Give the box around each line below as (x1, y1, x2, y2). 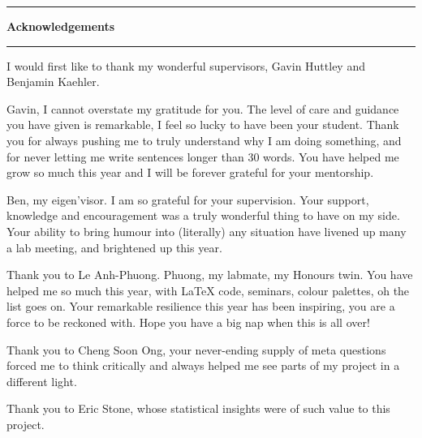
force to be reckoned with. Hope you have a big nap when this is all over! (6, 313, 370, 330)
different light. (6, 372, 77, 389)
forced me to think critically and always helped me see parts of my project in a (6, 357, 400, 374)
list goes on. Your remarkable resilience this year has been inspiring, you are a (6, 298, 395, 315)
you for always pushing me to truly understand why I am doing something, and (6, 131, 402, 148)
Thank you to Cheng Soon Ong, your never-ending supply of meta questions (6, 341, 386, 358)
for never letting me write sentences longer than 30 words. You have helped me (6, 148, 399, 165)
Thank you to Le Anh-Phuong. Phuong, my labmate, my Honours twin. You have (6, 266, 413, 283)
